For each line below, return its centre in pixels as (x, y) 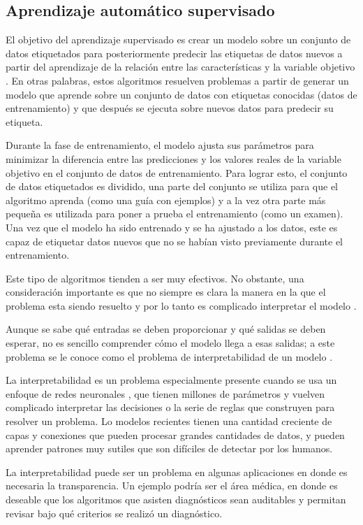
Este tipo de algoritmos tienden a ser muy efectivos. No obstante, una (155, 278)
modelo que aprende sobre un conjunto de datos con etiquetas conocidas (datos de (181, 94)
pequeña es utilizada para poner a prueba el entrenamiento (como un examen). (175, 214)
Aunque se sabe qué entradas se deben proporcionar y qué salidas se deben (166, 329)
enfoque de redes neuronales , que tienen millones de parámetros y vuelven (165, 393)
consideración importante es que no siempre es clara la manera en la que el (166, 292)
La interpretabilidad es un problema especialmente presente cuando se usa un (171, 380)
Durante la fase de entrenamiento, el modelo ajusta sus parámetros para (160, 145)
